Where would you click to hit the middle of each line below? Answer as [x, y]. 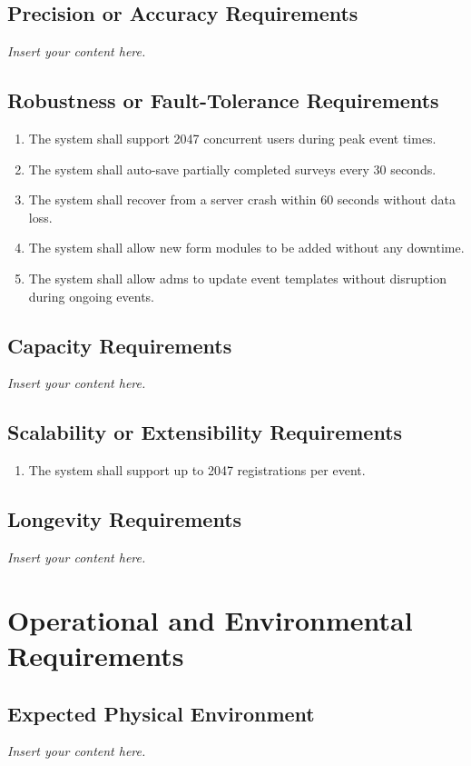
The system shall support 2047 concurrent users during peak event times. [232, 138]
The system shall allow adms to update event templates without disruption [237, 278]
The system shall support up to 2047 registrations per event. [197, 470]
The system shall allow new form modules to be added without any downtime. [246, 248]
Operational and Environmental [210, 619]
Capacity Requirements [120, 345]
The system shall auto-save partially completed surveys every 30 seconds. [232, 169]
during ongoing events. [91, 296]
